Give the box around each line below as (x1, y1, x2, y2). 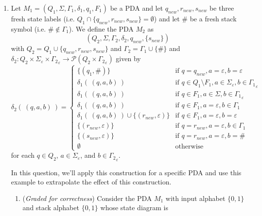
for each (11, 150, 35, 160)
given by (116, 53, 141, 64)
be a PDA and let (110, 3, 163, 13)
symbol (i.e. (11, 23, 46, 33)
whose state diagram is (100, 202, 168, 213)
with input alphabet (165, 193, 226, 203)
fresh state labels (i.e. (11, 14, 75, 23)
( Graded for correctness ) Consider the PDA (22, 193, 152, 203)
